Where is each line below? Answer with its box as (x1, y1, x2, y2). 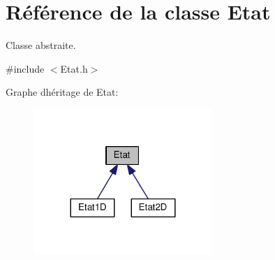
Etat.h (60, 61, 88, 75)
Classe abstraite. (6, 38, 76, 52)
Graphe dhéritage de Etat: (6, 85, 119, 99)
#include (6, 61, 45, 75)
